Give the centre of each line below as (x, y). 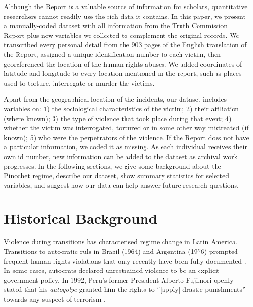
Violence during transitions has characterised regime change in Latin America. (121, 242)
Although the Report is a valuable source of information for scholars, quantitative (126, 6)
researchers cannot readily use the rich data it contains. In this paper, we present (125, 16)
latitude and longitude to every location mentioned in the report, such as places (123, 73)
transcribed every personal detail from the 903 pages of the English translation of (125, 45)
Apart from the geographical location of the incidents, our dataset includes (116, 99)
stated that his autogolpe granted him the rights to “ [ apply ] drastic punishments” (125, 289)
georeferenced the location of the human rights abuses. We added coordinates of (123, 63)
